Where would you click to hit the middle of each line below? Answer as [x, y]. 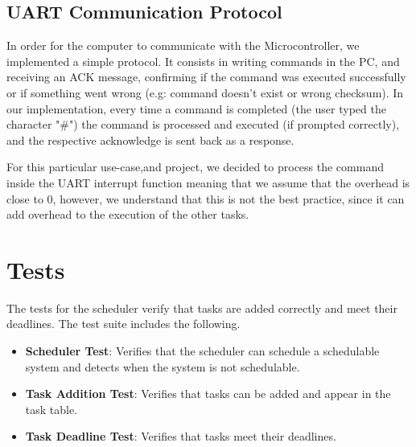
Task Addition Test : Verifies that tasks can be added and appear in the [208, 394]
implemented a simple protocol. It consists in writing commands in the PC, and [203, 61]
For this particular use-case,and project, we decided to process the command [195, 167]
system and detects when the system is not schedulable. [163, 366]
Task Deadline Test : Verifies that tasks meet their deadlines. [181, 436]
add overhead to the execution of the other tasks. [128, 214]
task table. [51, 409]
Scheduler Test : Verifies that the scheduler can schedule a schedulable [202, 351]
